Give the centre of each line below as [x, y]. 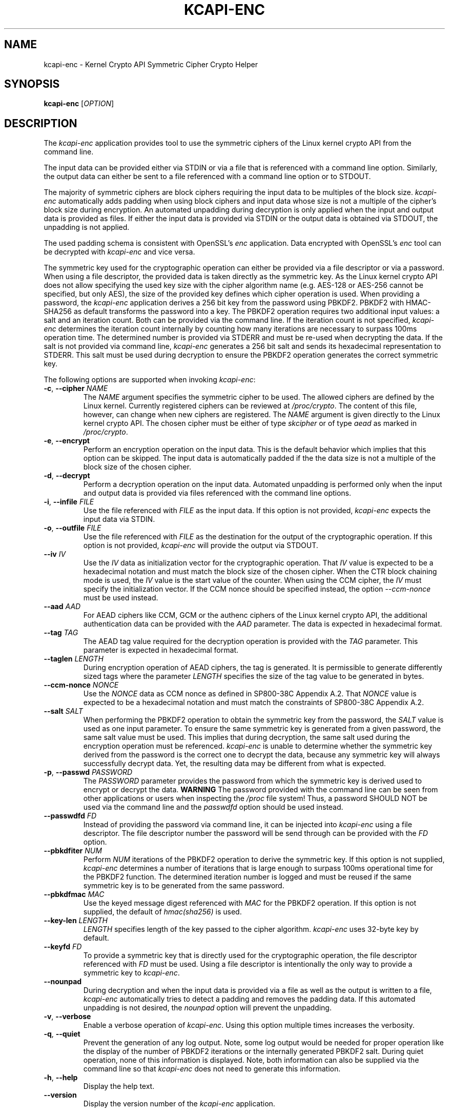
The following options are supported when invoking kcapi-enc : [150, 380]
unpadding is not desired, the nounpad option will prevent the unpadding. [207, 1008]
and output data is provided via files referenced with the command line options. [217, 493]
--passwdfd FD [70, 816]
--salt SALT [63, 711]
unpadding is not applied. [87, 227]
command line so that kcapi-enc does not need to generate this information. [212, 1069]
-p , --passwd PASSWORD [88, 772]
